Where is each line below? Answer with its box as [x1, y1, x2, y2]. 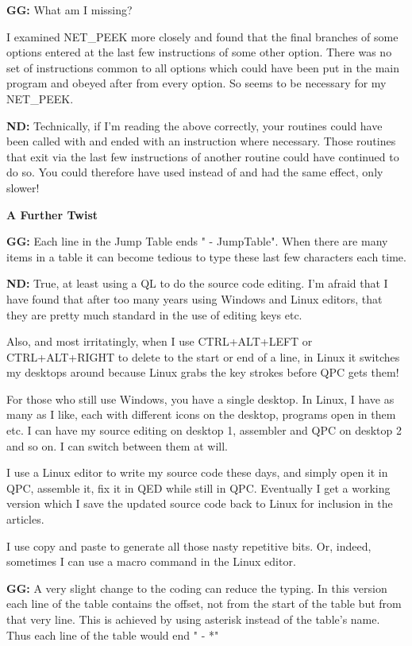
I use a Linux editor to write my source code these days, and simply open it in [6, 464, 388, 481]
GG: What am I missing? [6, 2, 133, 17]
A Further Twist [6, 206, 98, 222]
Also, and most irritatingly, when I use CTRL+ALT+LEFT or [6, 333, 313, 350]
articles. [6, 511, 44, 528]
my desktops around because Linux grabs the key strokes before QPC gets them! [6, 364, 399, 381]
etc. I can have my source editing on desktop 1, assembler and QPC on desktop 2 [6, 422, 402, 439]
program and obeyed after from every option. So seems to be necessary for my [6, 75, 387, 91]
